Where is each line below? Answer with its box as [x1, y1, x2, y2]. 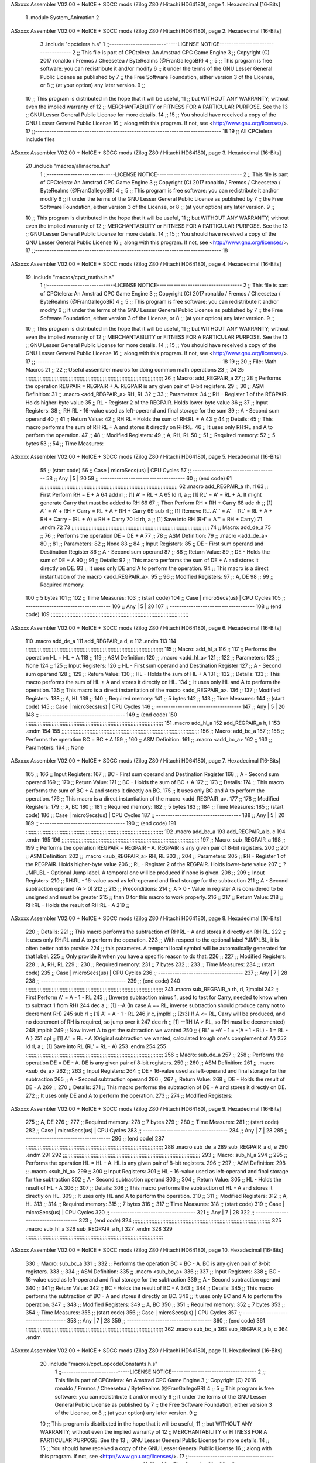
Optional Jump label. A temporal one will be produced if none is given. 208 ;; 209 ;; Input [50, 869, 265, 876]
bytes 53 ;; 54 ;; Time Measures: [25, 439, 104, 447]
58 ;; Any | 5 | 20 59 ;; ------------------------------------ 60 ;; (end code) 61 [46, 475, 232, 482]
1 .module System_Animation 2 [25, 14, 99, 21]
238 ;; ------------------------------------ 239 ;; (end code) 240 [25, 977, 181, 984]
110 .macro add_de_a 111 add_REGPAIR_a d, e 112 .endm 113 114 [25, 637, 177, 644]
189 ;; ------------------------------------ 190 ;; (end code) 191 [25, 820, 176, 827]
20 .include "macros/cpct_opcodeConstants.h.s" [40, 1360, 158, 1367]
